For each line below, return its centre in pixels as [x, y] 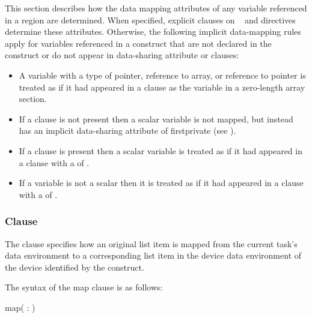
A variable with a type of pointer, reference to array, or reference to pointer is [162, 75]
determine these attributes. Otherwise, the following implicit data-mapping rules [153, 31]
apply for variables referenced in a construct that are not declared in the [138, 43]
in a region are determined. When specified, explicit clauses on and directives [150, 19]
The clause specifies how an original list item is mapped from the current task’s [151, 243]
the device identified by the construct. [75, 267]
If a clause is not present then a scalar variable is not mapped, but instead [156, 118]
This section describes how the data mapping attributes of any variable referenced [156, 8]
